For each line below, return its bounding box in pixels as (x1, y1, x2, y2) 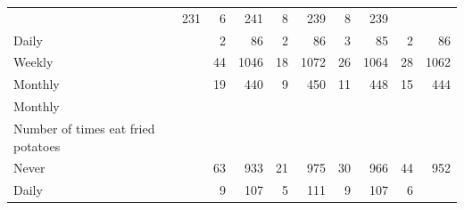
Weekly (13, 52, 54, 71)
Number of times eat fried (13, 118, 155, 137)
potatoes (13, 136, 61, 155)
